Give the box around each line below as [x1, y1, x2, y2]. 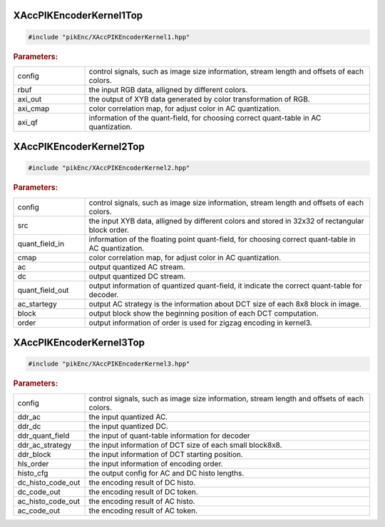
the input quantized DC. [88, 421, 169, 431]
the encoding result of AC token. [88, 506, 198, 516]
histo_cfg [17, 468, 48, 478]
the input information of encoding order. [88, 458, 223, 468]
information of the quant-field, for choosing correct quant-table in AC [88, 113, 322, 123]
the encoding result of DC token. [88, 486, 199, 496]
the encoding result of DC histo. [88, 477, 196, 487]
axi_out [17, 94, 42, 104]
